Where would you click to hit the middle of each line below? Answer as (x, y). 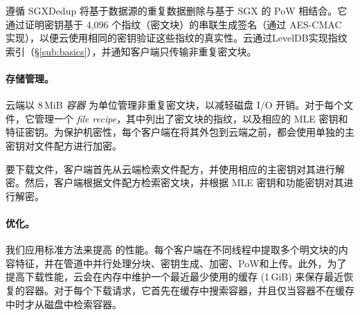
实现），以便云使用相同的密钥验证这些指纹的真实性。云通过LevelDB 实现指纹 (177, 38)
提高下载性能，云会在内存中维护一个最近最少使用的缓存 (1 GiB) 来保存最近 (175, 277)
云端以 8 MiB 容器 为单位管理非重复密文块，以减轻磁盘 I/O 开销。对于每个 (175, 105)
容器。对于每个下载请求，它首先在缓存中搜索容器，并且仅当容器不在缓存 (189, 290)
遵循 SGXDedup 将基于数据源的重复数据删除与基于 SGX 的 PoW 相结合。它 (177, 10)
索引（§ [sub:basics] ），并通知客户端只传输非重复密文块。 (131, 51)
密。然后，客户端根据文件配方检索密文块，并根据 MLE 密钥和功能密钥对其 (175, 182)
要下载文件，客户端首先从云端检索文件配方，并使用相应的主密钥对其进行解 (175, 169)
